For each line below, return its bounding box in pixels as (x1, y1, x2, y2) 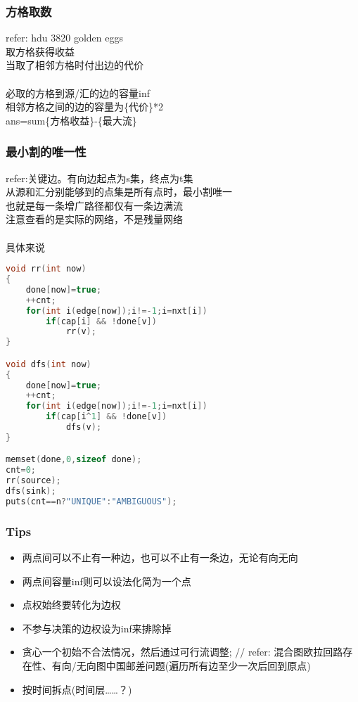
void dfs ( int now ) (6, 359, 91, 369)
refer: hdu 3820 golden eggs (6, 30, 123, 45)
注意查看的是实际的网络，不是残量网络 (6, 212, 183, 226)
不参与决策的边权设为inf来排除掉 (22, 620, 172, 635)
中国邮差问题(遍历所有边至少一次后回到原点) (106, 658, 311, 673)
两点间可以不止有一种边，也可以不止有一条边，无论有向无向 (22, 550, 298, 565)
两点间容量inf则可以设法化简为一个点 (22, 573, 191, 588)
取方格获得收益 (6, 44, 75, 58)
